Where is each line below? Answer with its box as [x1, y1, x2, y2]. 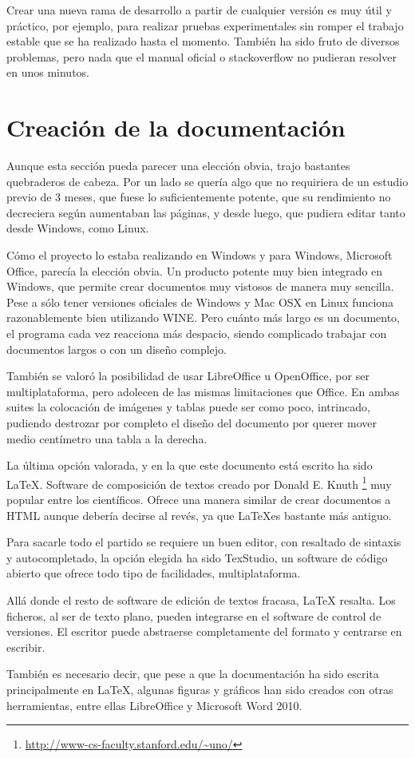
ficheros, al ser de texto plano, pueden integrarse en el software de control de [6, 607, 381, 624]
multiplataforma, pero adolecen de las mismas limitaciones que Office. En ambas [6, 383, 400, 399]
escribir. [6, 638, 45, 655]
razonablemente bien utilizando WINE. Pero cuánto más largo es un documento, [6, 309, 400, 326]
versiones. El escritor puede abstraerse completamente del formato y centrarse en [6, 623, 402, 640]
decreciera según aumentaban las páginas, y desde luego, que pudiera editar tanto [6, 204, 405, 220]
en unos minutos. [6, 64, 89, 81]
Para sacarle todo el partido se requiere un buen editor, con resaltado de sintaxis [6, 534, 401, 550]
